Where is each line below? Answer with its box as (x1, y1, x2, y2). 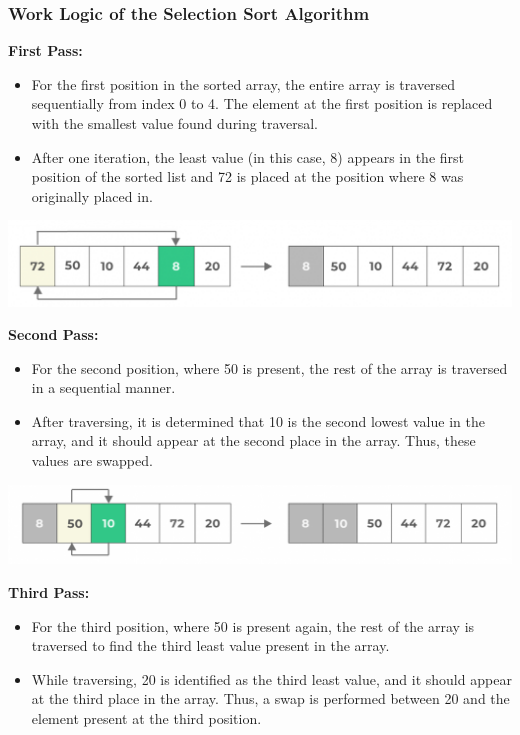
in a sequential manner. (31, 377, 176, 398)
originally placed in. (31, 185, 153, 206)
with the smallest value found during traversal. (31, 113, 318, 133)
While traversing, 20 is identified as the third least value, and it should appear (31, 668, 512, 689)
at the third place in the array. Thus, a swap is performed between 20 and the (31, 688, 510, 709)
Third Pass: (8, 581, 90, 602)
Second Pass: (8, 324, 99, 345)
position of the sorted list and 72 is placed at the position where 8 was (31, 166, 464, 187)
